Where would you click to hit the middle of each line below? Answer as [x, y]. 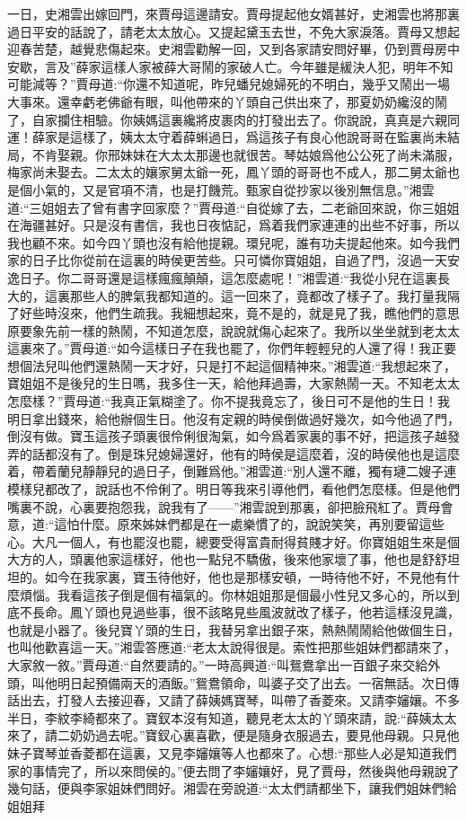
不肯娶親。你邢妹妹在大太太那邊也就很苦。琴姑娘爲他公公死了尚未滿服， [246, 154]
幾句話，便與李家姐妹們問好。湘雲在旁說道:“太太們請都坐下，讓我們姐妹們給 [232, 788]
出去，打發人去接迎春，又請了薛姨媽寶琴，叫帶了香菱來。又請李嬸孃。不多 [239, 700]
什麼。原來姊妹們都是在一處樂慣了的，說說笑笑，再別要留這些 [262, 524]
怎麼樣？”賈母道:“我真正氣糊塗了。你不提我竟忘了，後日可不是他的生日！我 [229, 401]
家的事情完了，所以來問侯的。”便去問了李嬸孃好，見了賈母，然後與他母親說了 [233, 770]
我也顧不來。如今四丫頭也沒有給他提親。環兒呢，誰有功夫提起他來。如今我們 [233, 242]
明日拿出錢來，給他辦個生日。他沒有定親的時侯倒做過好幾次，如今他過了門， [233, 418]
